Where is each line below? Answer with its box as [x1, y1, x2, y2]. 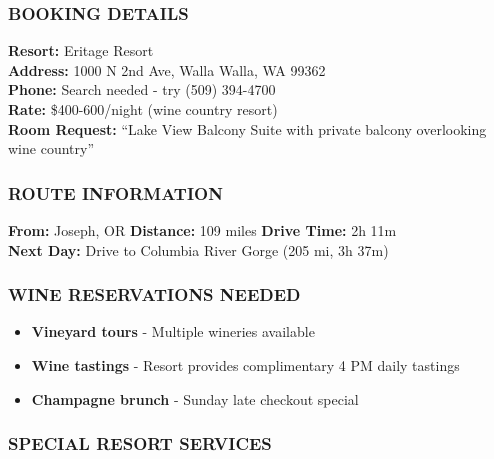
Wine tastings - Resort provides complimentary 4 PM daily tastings [31, 355, 460, 375]
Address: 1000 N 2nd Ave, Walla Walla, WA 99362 [8, 59, 326, 80]
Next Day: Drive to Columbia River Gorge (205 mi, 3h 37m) [8, 239, 389, 260]
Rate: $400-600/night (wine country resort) [8, 99, 278, 119]
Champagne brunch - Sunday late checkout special [31, 388, 359, 409]
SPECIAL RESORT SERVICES [8, 431, 272, 456]
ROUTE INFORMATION [8, 180, 223, 205]
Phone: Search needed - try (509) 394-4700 [8, 79, 276, 100]
